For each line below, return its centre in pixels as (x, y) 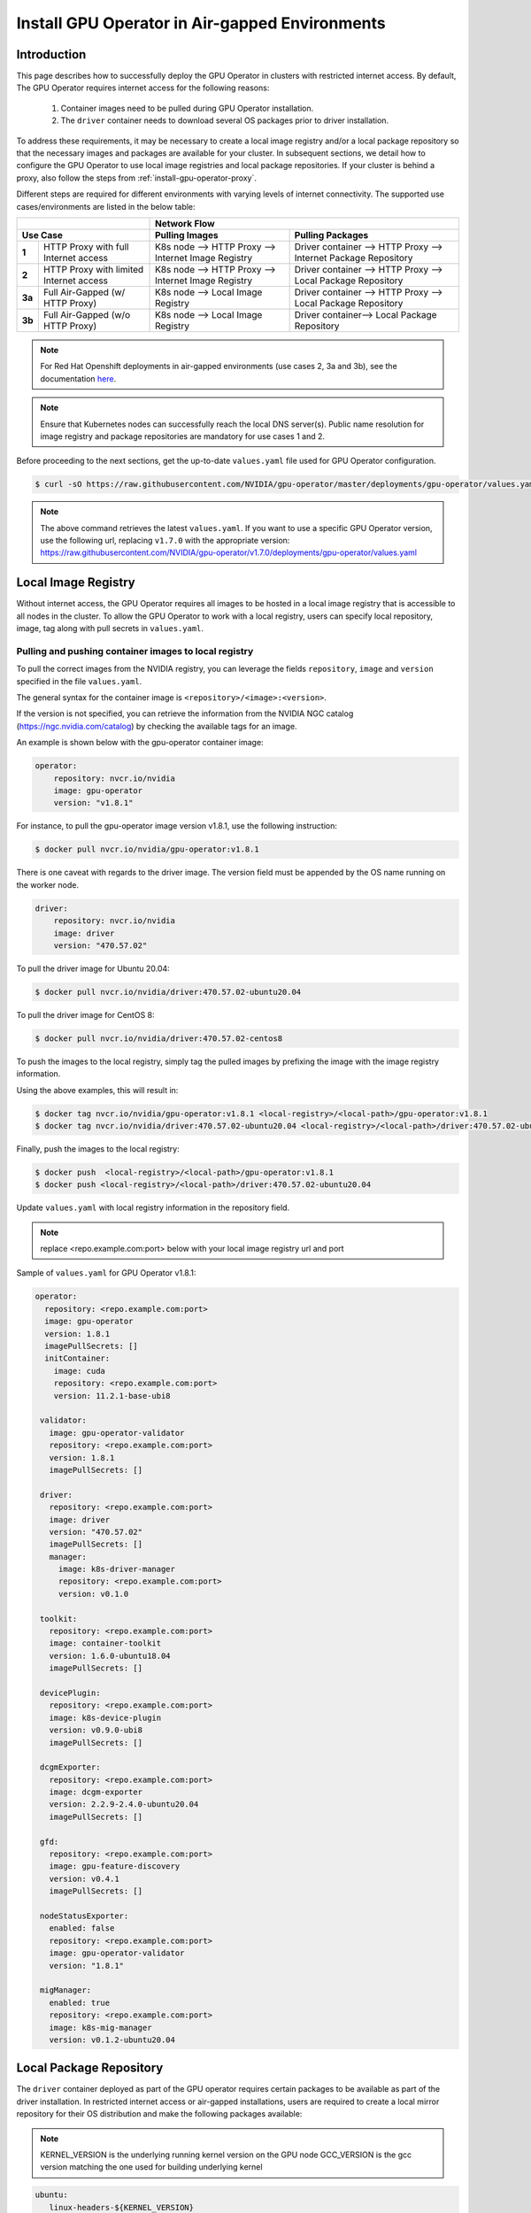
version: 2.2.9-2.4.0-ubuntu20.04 (124, 1804)
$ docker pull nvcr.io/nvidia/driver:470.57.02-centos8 (159, 1038)
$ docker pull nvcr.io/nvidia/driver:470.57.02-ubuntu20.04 (168, 992)
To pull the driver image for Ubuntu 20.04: (93, 968)
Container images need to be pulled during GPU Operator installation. (187, 108)
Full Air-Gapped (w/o (87, 314)
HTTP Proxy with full (86, 246)
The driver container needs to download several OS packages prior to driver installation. (225, 120)
